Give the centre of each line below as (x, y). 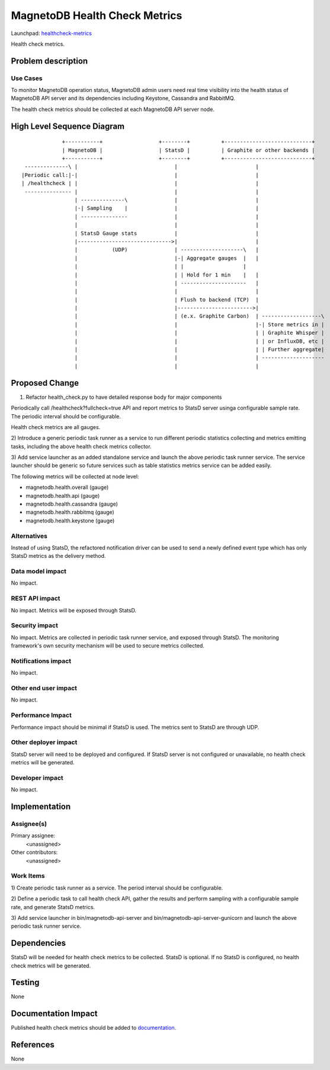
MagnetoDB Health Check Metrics (97, 15)
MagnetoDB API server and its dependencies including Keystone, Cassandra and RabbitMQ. (123, 99)
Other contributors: (34, 852)
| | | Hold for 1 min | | (166, 275)
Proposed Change (45, 383)
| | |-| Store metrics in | (199, 324)
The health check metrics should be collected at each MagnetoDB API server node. (113, 109)
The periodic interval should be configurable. (66, 416)
